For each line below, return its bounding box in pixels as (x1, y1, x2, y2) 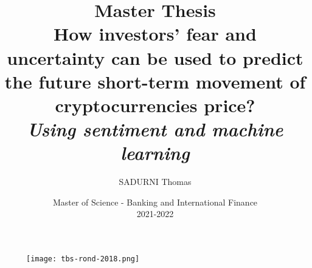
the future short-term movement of (4, 69, 306, 93)
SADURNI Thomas (119, 175, 192, 188)
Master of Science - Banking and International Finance (52, 195, 258, 208)
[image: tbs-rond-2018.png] (26, 255, 140, 264)
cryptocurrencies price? (55, 92, 255, 117)
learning (120, 140, 190, 166)
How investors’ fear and (54, 21, 257, 46)
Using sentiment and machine (27, 116, 283, 142)
